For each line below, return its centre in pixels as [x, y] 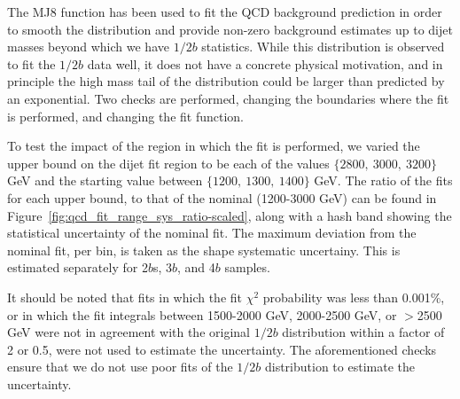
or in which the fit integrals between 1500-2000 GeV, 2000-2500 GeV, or [202, 314]
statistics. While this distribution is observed [323, 47]
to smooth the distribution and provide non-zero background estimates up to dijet [230, 29]
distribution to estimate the [339, 367]
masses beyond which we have [88, 47]
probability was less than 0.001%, [354, 297]
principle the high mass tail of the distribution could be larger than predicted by [226, 81]
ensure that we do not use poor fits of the [120, 367]
